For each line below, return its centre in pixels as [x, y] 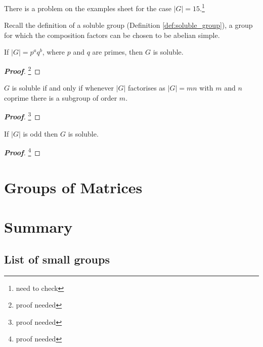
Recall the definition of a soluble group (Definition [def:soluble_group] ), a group [128, 25]
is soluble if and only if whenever [63, 88]
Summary [38, 227]
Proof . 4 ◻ [22, 151]
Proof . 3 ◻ [22, 116]
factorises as [147, 88]
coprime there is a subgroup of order [61, 97]
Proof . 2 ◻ [22, 70]
